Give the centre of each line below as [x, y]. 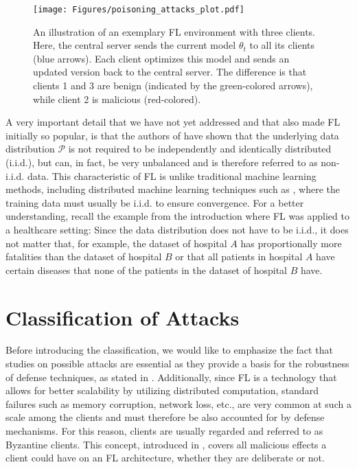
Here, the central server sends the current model [135, 45]
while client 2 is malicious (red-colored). [117, 99]
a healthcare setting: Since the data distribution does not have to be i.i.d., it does [177, 229]
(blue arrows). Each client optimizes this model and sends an [161, 58]
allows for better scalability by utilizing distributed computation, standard [162, 390]
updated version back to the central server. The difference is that [170, 72]
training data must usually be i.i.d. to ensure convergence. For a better [155, 202]
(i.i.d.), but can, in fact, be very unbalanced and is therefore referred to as [162, 162]
